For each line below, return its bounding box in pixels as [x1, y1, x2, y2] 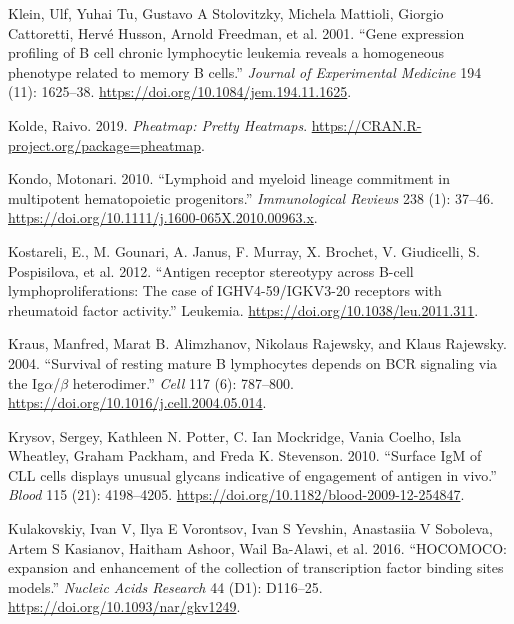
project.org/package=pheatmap [8, 134, 201, 155]
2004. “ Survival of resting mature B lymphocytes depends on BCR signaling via [8, 352, 498, 373]
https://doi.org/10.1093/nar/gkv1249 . [8, 596, 241, 617]
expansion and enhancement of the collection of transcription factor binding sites [8, 557, 504, 578]
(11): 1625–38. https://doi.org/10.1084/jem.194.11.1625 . [8, 81, 352, 102]
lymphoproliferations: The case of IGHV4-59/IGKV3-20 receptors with [8, 280, 442, 301]
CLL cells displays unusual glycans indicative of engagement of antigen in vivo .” [8, 464, 497, 485]
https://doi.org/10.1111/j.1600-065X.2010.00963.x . [8, 207, 318, 228]
